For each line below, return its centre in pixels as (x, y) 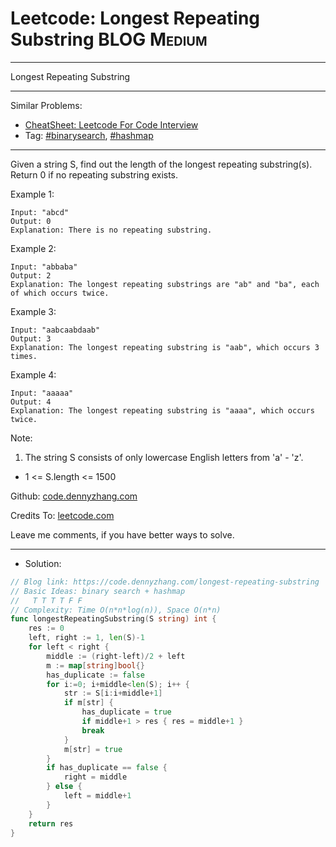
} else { (64, 787)
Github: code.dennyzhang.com (74, 496)
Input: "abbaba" (44, 267)
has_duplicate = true (126, 712)
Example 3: (33, 311)
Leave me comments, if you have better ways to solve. (122, 534)
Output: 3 (31, 338)
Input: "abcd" (40, 212)
